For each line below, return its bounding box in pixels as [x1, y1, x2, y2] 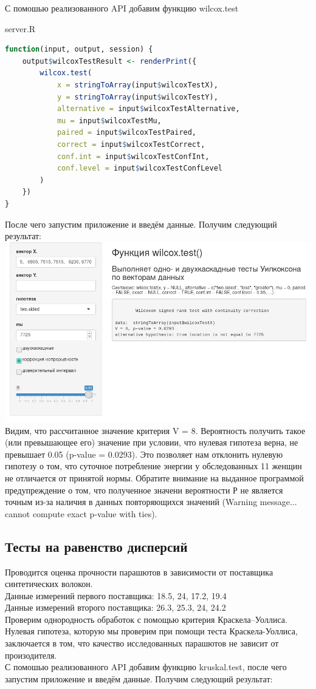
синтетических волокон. [5, 577, 93, 590]
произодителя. [5, 648, 57, 661]
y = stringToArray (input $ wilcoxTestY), [57, 92, 218, 101]
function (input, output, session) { [5, 45, 153, 54]
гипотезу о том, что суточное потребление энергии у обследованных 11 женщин [5, 460, 302, 472]
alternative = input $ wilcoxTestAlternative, [57, 104, 240, 114]
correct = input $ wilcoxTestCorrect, [57, 140, 205, 149]
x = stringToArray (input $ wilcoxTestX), [57, 80, 218, 89]
